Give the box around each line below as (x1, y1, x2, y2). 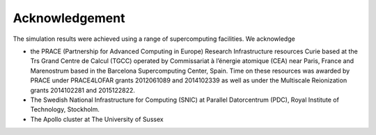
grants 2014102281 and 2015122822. (30, 86, 136, 94)
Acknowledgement (13, 10, 125, 26)
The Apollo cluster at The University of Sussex (30, 115, 164, 123)
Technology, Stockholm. (30, 105, 100, 114)
